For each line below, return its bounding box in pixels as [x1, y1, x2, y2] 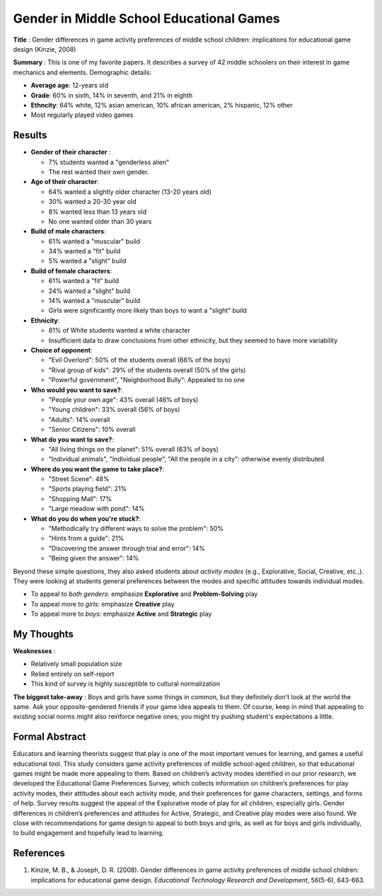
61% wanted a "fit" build [48, 277, 120, 285]
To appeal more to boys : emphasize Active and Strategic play [30, 609, 212, 619]
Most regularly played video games [30, 110, 134, 120]
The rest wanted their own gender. [48, 167, 149, 176]
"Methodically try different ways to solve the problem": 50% [48, 524, 224, 533]
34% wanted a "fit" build [48, 247, 121, 255]
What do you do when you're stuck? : [30, 514, 141, 523]
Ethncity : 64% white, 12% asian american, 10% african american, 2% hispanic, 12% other [30, 100, 293, 109]
